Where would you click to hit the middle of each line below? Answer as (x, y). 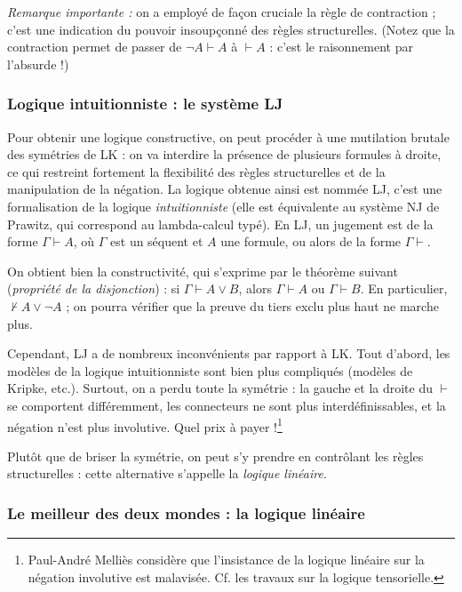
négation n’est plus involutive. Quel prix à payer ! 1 (145, 425)
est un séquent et (157, 241)
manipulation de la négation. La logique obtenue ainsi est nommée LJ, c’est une (225, 189)
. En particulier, (404, 288)
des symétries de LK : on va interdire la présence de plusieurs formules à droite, (224, 154)
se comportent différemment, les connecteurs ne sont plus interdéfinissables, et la (227, 405)
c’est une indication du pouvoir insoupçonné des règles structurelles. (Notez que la (231, 29)
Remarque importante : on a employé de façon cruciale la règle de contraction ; (222, 12)
